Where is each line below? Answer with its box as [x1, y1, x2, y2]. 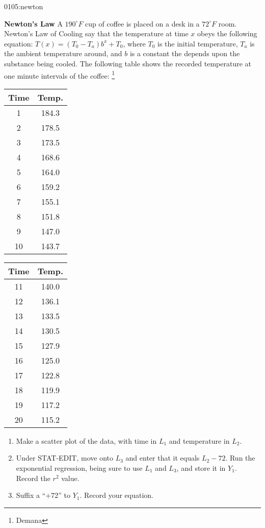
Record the [16, 472, 50, 483]
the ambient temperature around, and [4, 48, 122, 59]
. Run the [225, 452, 255, 463]
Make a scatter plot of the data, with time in [16, 435, 157, 446]
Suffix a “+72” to [16, 490, 70, 500]
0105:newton [4, 1, 43, 11]
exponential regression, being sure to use [16, 463, 143, 473]
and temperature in [169, 435, 230, 446]
